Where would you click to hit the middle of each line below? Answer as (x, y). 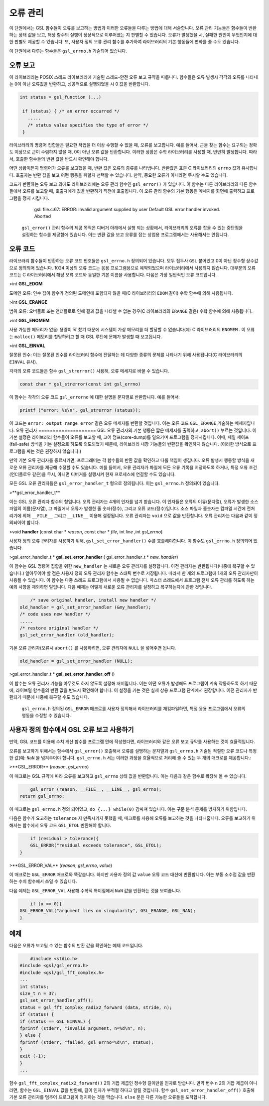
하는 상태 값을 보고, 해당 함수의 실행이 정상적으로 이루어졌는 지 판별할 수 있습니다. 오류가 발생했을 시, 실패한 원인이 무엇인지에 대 (133, 34)
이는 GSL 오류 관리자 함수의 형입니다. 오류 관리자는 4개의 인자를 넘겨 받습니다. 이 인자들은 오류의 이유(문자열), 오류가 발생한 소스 (134, 502)
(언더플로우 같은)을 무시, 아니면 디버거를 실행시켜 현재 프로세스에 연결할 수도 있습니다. (93, 474)
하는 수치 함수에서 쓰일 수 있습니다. (43, 881)
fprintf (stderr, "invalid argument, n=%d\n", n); (83, 1028)
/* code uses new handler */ (55, 614)
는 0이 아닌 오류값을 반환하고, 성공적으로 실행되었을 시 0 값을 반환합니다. (80, 84)
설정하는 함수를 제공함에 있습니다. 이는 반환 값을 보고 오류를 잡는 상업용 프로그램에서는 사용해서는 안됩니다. (125, 235)
